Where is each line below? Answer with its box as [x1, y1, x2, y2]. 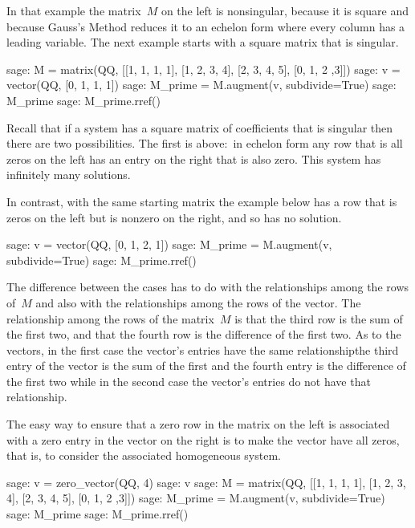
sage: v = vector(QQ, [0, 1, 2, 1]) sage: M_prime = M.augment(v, [6, 236, 332, 253]
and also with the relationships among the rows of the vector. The [35, 294, 361, 311]
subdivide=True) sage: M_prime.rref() [6, 251, 197, 268]
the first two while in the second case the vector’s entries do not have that [6, 372, 371, 389]
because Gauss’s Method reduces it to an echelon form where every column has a [6, 18, 405, 35]
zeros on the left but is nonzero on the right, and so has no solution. [6, 209, 342, 225]
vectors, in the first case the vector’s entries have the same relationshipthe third [6, 341, 399, 358]
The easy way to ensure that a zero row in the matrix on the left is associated [6, 416, 390, 433]
